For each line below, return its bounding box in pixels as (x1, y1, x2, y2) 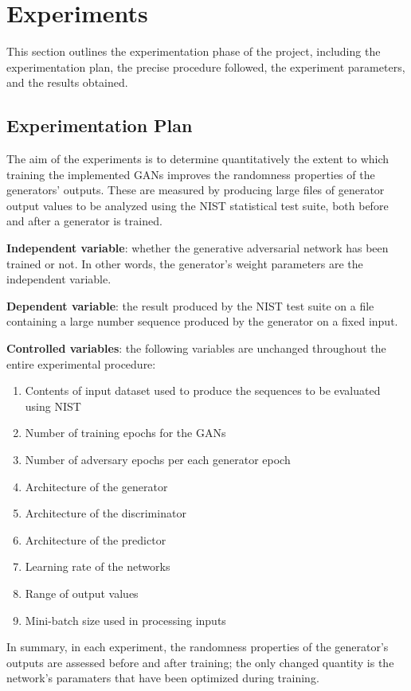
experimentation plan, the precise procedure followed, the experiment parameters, (6, 58, 405, 75)
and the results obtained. (6, 74, 128, 91)
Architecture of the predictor (25, 531, 166, 548)
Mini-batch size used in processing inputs (25, 611, 226, 628)
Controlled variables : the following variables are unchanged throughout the (6, 340, 386, 357)
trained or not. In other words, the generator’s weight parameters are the (6, 255, 363, 271)
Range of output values (25, 584, 139, 601)
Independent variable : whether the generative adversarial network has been (6, 240, 389, 256)
